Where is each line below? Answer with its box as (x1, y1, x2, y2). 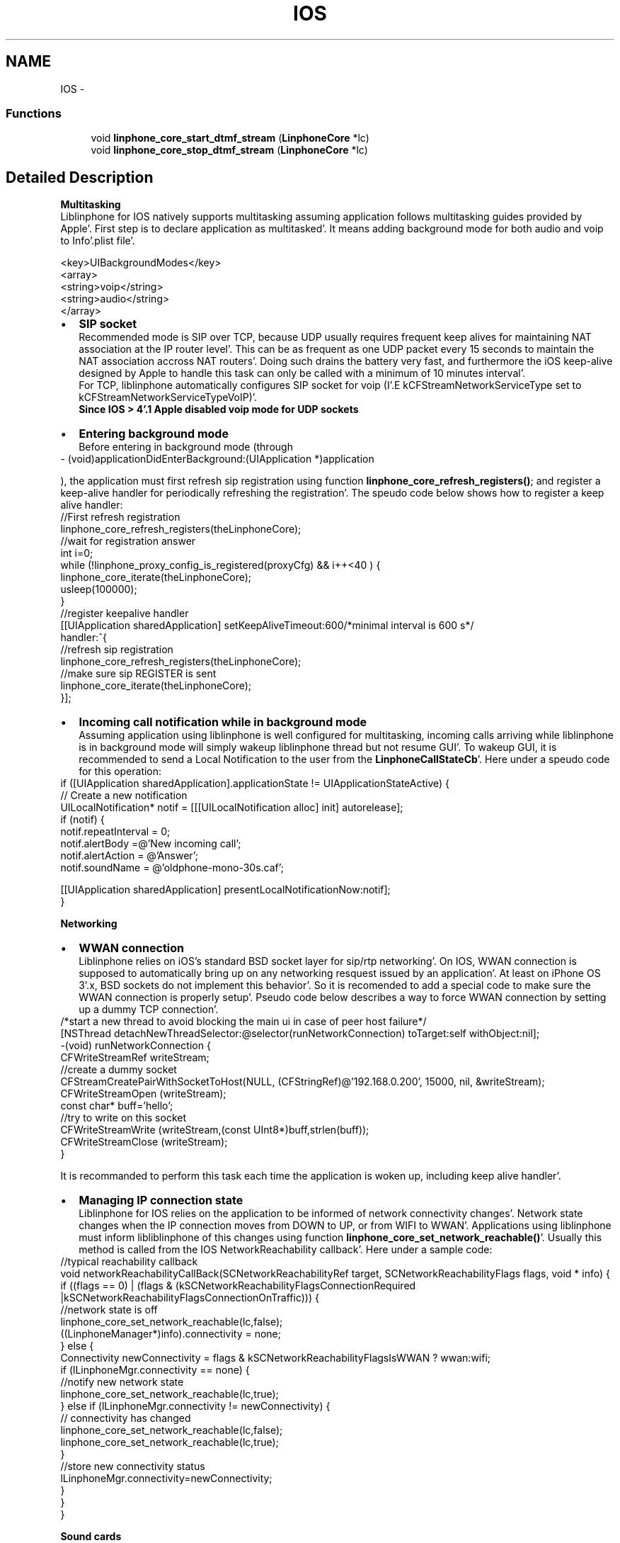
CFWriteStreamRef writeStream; (60, 1051, 209, 1064)
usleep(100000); (60, 583, 137, 596)
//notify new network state (60, 1376, 184, 1389)
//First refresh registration (60, 511, 180, 524)
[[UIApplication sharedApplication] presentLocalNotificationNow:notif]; (60, 883, 391, 896)
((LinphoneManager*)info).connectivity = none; (60, 1328, 281, 1340)
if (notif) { (60, 813, 105, 826)
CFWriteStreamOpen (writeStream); (60, 1087, 226, 1100)
